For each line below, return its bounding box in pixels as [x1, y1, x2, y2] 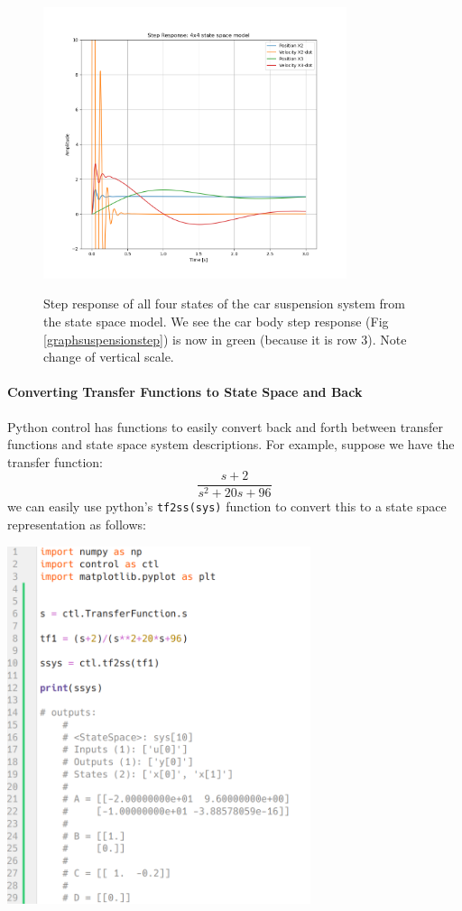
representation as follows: [7, 515, 146, 534]
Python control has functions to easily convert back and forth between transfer [7, 417, 443, 436]
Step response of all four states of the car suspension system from [43, 294, 405, 313]
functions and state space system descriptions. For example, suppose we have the [7, 435, 455, 454]
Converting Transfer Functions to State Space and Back [7, 382, 363, 401]
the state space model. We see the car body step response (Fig [43, 312, 389, 331]
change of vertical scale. [43, 347, 174, 366]
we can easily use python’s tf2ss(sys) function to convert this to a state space [7, 497, 447, 516]
